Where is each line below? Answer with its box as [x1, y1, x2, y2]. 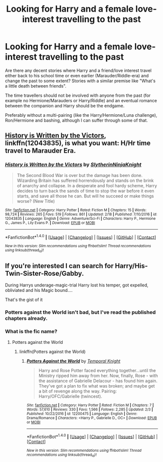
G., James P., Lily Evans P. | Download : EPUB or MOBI [5, 220, 96, 225]
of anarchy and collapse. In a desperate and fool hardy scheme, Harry [16, 182, 157, 188]
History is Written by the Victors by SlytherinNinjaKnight [5, 161, 142, 168]
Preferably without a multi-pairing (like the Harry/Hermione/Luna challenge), [5, 112, 158, 118]
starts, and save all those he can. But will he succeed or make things [16, 193, 154, 199]
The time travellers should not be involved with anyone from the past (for [5, 92, 151, 98]
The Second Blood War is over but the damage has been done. [16, 172, 143, 178]
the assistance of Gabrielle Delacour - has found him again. [38, 378, 158, 384]
